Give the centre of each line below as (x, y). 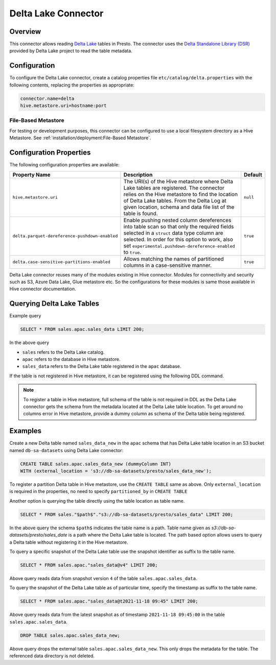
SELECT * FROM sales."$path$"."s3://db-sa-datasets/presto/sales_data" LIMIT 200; (127, 514)
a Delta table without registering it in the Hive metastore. (69, 542)
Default (253, 175)
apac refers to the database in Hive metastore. (71, 359)
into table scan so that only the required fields (179, 226)
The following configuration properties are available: (64, 165)
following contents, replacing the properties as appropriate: (72, 85)
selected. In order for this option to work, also (178, 239)
